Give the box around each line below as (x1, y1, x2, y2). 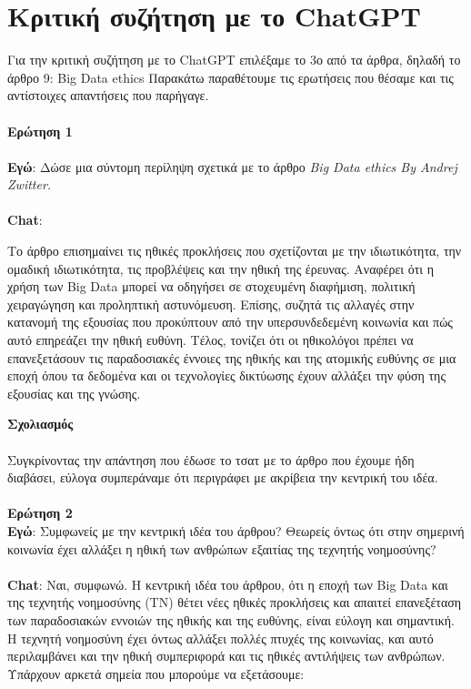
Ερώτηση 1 (7, 121, 73, 140)
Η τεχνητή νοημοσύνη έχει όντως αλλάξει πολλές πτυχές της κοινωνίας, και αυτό (7, 628, 434, 647)
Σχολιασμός (7, 414, 74, 433)
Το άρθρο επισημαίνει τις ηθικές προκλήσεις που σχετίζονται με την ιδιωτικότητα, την (7, 241, 462, 260)
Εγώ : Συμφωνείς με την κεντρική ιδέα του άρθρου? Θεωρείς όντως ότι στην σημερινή (7, 521, 465, 540)
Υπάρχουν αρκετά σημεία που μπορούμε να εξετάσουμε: (7, 664, 305, 683)
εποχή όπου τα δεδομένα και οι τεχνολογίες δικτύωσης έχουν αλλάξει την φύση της (7, 366, 446, 385)
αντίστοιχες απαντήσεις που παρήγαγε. (7, 86, 209, 105)
